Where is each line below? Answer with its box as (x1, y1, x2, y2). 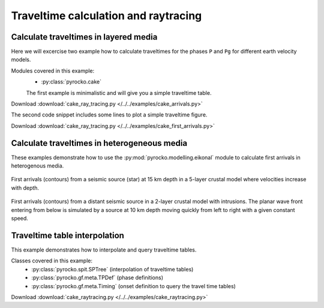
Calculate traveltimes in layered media (11, 32, 158, 42)
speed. (11, 215, 28, 222)
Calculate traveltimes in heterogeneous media (11, 138, 188, 148)
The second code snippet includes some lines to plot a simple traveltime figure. (11, 111, 208, 118)
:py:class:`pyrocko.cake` (41, 78, 102, 85)
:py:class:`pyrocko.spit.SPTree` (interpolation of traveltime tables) (31, 265, 194, 273)
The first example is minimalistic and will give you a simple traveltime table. (26, 89, 212, 96)
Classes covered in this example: (11, 257, 93, 264)
